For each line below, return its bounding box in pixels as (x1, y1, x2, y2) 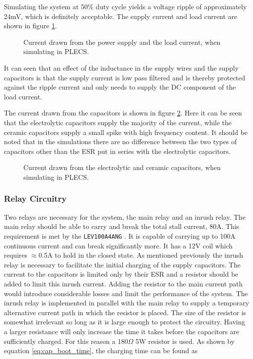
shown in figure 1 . (4, 20, 57, 31)
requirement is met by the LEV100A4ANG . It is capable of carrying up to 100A (4, 230, 235, 241)
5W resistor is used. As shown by (135, 336, 235, 346)
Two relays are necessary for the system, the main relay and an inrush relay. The (4, 211, 246, 222)
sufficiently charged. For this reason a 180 (4, 336, 128, 346)
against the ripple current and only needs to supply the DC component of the (4, 82, 236, 92)
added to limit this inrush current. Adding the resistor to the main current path (4, 278, 243, 288)
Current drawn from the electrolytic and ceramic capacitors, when (23, 162, 221, 172)
